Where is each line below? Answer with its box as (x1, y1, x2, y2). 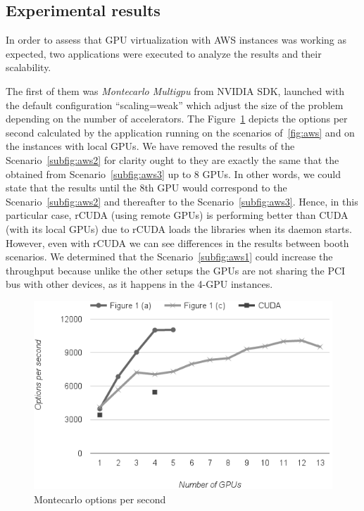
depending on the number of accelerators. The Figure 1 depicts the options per (6, 111, 348, 126)
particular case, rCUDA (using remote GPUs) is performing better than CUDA (6, 208, 349, 222)
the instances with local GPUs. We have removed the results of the (6, 139, 295, 153)
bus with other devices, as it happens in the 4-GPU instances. (6, 277, 273, 291)
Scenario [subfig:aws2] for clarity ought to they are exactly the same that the (6, 152, 339, 167)
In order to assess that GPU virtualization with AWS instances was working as (6, 32, 347, 47)
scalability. (6, 60, 51, 75)
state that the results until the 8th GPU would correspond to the (6, 180, 287, 195)
